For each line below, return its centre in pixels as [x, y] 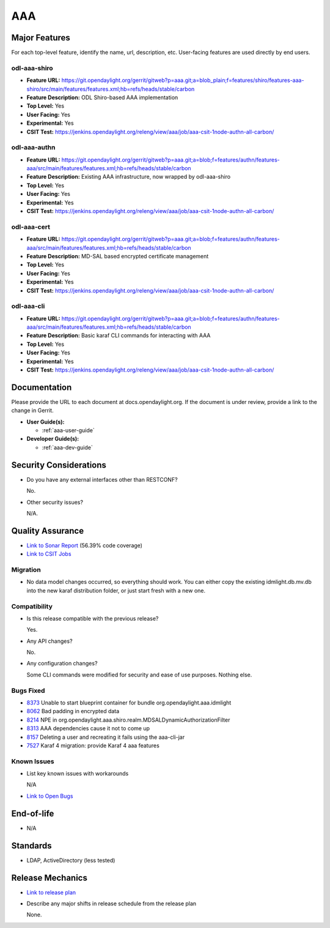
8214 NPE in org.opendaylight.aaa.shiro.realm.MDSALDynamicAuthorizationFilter [128, 720]
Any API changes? [50, 641]
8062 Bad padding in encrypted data [73, 711]
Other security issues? [55, 502]
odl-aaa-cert [31, 226]
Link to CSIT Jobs [49, 554]
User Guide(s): [46, 422]
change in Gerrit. [33, 411]
